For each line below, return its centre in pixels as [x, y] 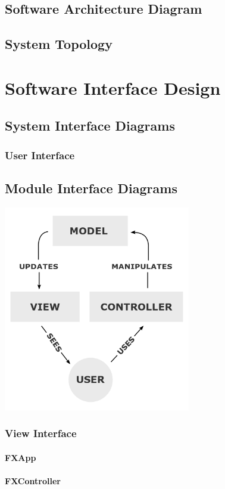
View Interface [41, 433]
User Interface [40, 155]
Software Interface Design [113, 87]
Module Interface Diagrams [91, 188]
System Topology [59, 44]
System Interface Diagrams [90, 126]
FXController [33, 481]
